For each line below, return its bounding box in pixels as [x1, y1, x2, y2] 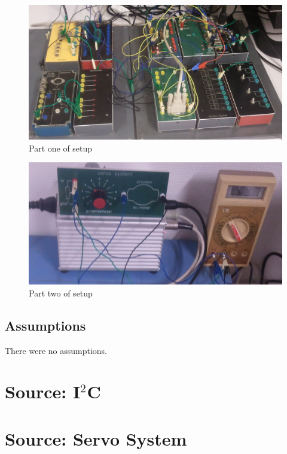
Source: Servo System [5, 426, 187, 450]
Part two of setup [29, 286, 93, 299]
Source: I [5, 379, 81, 404]
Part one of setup [29, 141, 93, 154]
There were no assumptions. [5, 344, 108, 356]
